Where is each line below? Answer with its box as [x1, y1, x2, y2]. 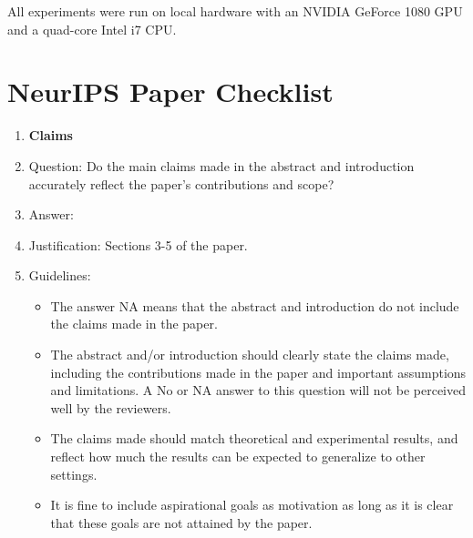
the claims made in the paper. [50, 314, 218, 333]
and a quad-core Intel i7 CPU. [7, 19, 177, 38]
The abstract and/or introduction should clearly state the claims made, [50, 345, 449, 364]
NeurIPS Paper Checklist [7, 73, 334, 110]
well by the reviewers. [50, 398, 171, 417]
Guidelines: [28, 266, 91, 285]
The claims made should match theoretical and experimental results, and [50, 429, 458, 448]
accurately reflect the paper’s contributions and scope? [28, 174, 334, 193]
